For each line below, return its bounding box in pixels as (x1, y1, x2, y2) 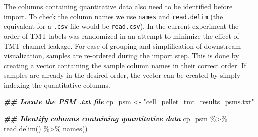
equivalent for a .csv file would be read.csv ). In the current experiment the (4, 21, 239, 31)
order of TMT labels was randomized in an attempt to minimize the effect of (4, 30, 239, 41)
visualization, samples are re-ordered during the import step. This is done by (4, 50, 239, 61)
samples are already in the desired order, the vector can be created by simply (4, 70, 241, 80)
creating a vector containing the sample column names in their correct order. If (4, 60, 246, 70)
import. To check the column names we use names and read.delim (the (4, 11, 223, 21)
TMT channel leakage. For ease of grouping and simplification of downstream (4, 40, 241, 51)
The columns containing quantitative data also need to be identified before (4, 1, 233, 11)
